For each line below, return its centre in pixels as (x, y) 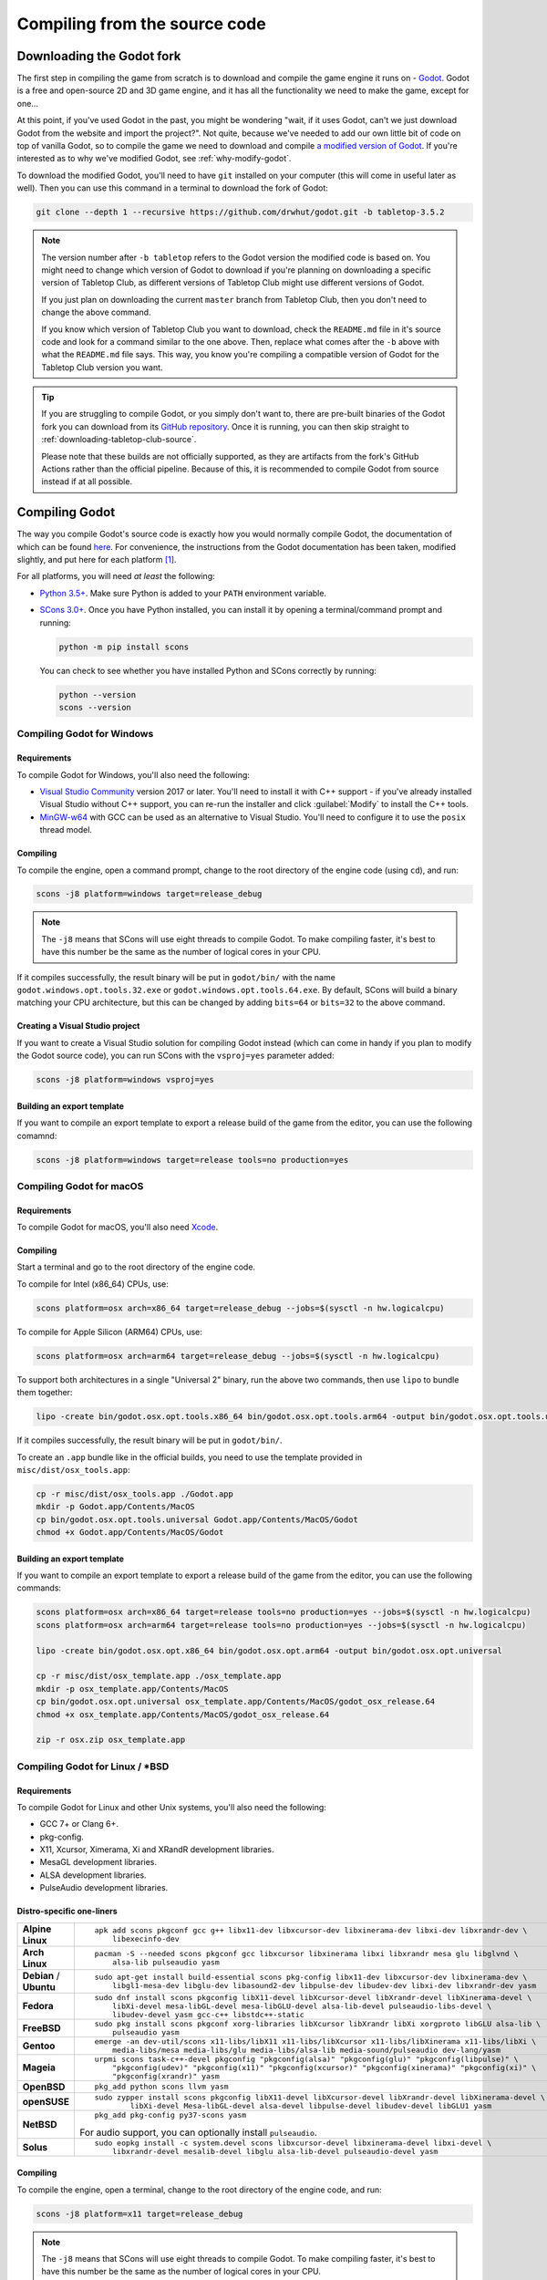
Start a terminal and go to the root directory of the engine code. (136, 1267)
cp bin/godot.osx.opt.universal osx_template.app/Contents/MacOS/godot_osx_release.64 (236, 1702)
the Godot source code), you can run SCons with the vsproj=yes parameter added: (175, 1056)
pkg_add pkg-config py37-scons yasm (170, 2114)
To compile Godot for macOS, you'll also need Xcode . (118, 1228)
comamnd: (37, 1135)
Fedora (38, 2006)
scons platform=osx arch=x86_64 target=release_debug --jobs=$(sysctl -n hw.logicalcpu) (241, 1308)
